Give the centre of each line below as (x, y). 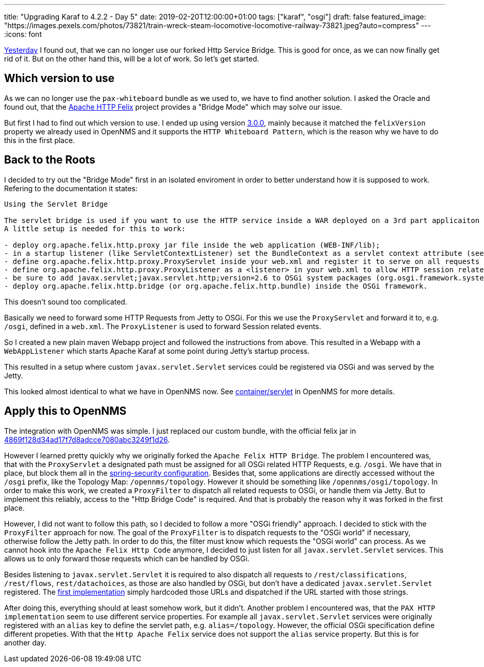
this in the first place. (39, 140)
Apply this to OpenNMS (65, 411)
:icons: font (23, 34)
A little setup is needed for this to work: (95, 228)
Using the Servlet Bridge (56, 204)
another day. (25, 642)
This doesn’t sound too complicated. (66, 301)
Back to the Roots (50, 160)
